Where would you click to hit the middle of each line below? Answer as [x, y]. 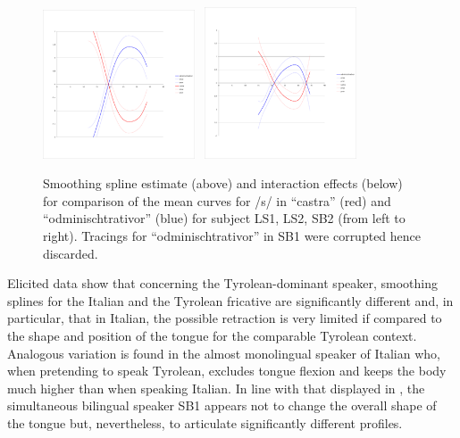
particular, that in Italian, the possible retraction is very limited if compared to [225, 318]
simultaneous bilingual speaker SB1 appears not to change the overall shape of [222, 405]
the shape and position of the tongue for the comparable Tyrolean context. [212, 335]
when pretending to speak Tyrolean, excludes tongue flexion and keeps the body [227, 371]
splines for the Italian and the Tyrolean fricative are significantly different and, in [230, 300]
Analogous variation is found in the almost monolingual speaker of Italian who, [224, 353]
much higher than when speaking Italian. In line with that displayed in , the [216, 388]
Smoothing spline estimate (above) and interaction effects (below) [223, 183]
